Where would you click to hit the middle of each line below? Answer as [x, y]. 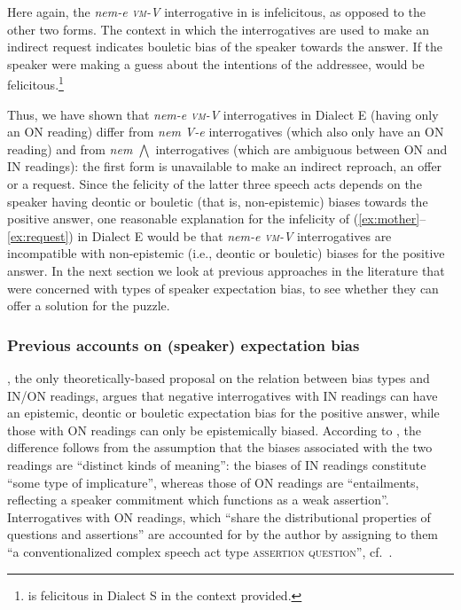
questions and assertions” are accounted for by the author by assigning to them [223, 534]
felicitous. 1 [35, 83]
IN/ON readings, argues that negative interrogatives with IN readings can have [223, 395]
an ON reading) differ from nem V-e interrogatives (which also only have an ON [226, 132]
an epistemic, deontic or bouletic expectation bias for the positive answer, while [223, 413]
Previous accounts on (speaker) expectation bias [184, 344]
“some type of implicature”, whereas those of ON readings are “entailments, [213, 482]
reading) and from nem [70, 149]
